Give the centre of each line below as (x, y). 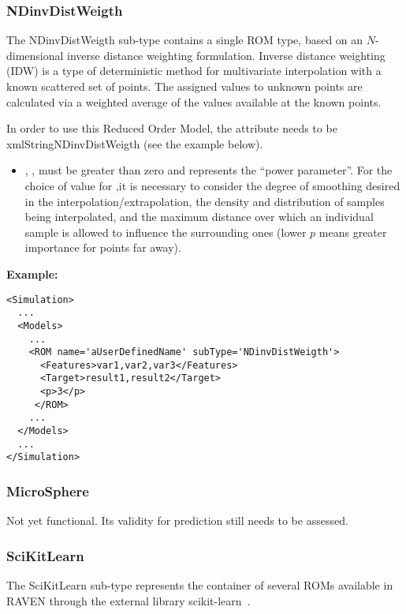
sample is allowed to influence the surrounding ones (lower (166, 232)
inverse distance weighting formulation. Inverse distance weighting (226, 55)
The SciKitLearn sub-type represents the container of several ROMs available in (200, 585)
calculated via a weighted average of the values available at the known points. (194, 101)
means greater (353, 232)
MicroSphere (48, 490)
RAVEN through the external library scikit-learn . (129, 600)
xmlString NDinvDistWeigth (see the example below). (135, 143)
